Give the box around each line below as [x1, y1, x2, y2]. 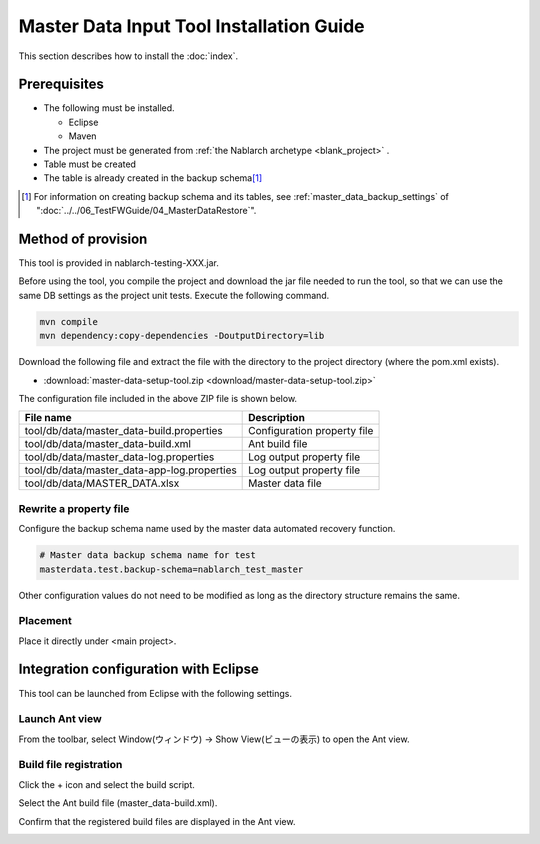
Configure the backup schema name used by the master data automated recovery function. [18, 523, 396, 535]
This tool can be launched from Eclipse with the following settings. [18, 687, 293, 699]
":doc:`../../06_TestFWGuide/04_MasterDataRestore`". [36, 205, 257, 217]
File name [24, 411, 72, 425]
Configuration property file [248, 424, 374, 438]
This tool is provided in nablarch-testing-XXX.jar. [18, 257, 220, 269]
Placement [18, 614, 72, 628]
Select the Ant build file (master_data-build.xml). [18, 797, 218, 809]
